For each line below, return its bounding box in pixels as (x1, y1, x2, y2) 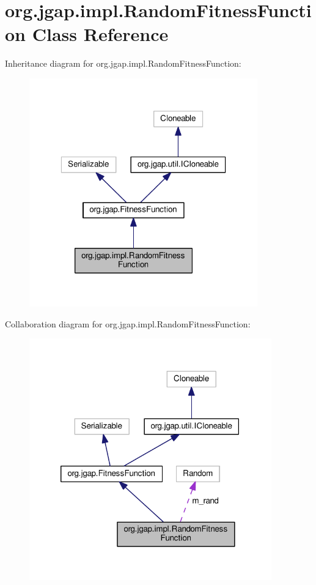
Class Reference (32, 21, 169, 47)
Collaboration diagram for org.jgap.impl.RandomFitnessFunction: (5, 317, 251, 330)
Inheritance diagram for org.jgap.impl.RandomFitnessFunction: (5, 57, 241, 70)
